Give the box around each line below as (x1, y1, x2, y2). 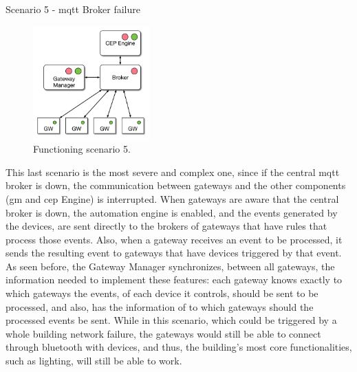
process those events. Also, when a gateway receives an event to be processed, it (6, 232, 343, 246)
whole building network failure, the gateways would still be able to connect (6, 326, 321, 340)
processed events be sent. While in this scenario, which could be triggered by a (6, 313, 337, 327)
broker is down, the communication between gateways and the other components (6, 178, 346, 193)
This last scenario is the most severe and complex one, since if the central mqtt (6, 164, 340, 179)
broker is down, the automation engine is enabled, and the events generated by (6, 205, 338, 219)
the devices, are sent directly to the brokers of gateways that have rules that (6, 219, 327, 233)
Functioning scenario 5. (33, 142, 131, 156)
